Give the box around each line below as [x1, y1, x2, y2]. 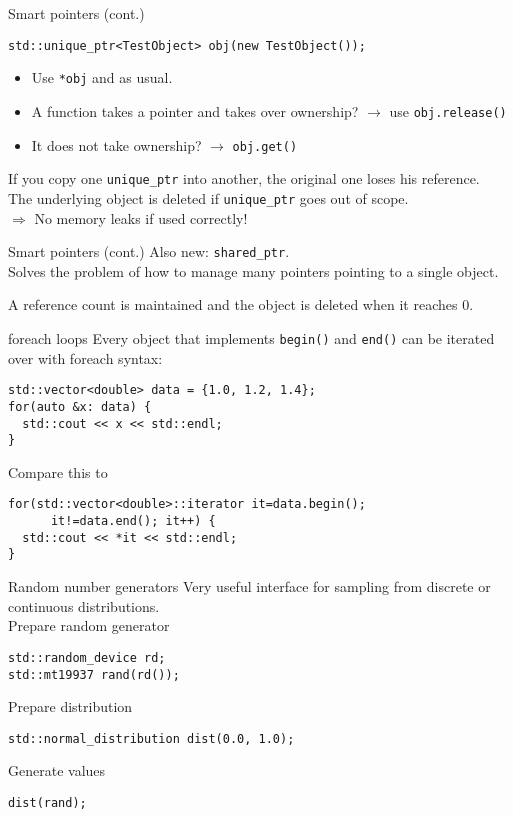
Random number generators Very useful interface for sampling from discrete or [8, 576, 491, 597]
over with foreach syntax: [8, 347, 163, 368]
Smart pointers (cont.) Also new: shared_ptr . [8, 241, 290, 262]
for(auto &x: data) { [8, 399, 152, 414]
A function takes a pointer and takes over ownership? [31, 100, 359, 121]
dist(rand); [8, 796, 87, 810]
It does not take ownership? [31, 134, 202, 155]
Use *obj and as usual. [31, 67, 173, 88]
